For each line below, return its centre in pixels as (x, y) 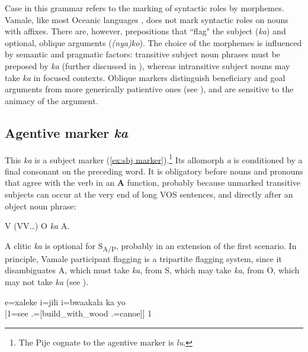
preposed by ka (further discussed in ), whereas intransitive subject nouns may (147, 65)
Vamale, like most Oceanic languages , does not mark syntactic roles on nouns (147, 19)
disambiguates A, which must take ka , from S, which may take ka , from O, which (152, 270)
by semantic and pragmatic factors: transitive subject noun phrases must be (143, 54)
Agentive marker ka (66, 132)
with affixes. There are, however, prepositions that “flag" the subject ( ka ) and (145, 31)
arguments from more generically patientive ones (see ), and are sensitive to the (149, 89)
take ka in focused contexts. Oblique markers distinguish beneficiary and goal (145, 77)
